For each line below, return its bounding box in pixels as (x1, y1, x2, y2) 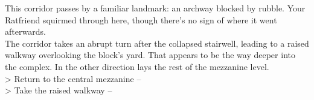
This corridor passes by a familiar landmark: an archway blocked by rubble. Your (5, 2, 306, 14)
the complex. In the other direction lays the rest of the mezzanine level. (5, 60, 269, 72)
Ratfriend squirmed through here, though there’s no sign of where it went (5, 13, 277, 26)
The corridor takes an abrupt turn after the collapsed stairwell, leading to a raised (5, 37, 309, 49)
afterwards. (5, 25, 46, 38)
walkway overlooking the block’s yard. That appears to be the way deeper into (5, 49, 295, 61)
